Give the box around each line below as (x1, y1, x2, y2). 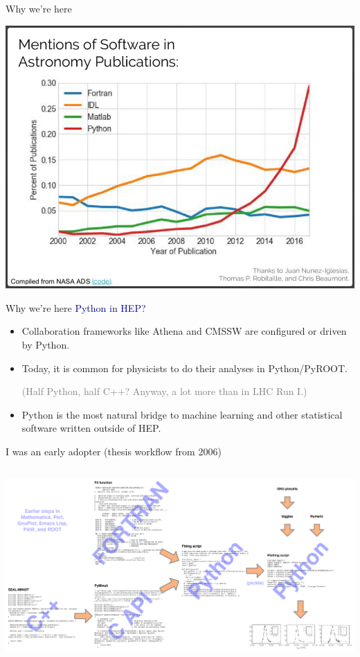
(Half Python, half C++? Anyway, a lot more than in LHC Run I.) (21, 384, 307, 398)
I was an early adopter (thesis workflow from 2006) (6, 444, 222, 458)
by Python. (21, 338, 70, 351)
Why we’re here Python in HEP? (6, 300, 146, 315)
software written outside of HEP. (21, 421, 161, 435)
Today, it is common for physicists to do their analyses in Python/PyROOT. (21, 360, 348, 375)
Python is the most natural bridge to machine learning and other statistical (21, 407, 343, 421)
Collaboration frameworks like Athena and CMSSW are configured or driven (21, 324, 347, 338)
